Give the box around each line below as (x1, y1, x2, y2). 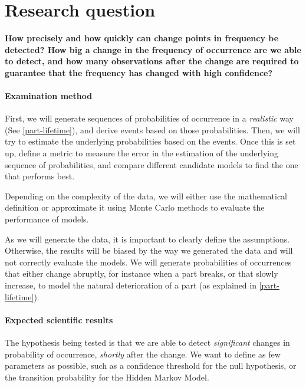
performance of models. (5, 213, 89, 225)
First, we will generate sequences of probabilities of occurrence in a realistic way (5, 112, 294, 124)
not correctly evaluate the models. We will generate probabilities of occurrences (5, 255, 292, 268)
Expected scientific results (5, 313, 113, 326)
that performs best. (5, 170, 75, 182)
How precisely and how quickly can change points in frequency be (5, 32, 279, 44)
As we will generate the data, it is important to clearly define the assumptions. (5, 232, 290, 245)
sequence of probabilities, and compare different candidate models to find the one (5, 158, 298, 170)
